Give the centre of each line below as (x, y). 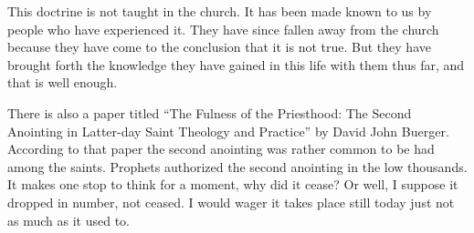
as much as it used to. (68, 220)
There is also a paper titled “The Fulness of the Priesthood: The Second (210, 112)
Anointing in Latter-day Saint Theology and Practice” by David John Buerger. (228, 131)
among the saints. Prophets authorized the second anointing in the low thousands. (237, 166)
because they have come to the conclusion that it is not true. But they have (219, 47)
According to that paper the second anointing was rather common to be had (221, 149)
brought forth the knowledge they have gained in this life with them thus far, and (236, 64)
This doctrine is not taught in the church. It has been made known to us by (220, 11)
